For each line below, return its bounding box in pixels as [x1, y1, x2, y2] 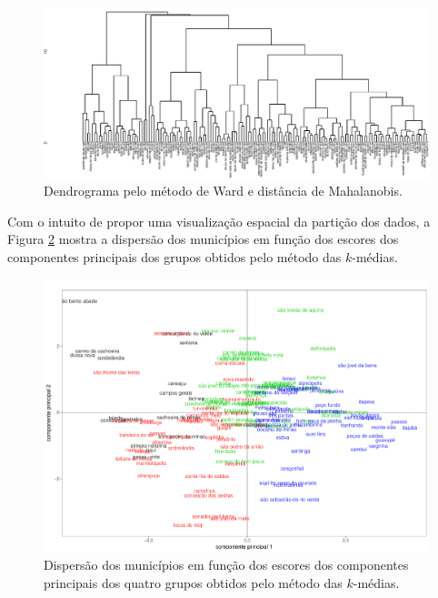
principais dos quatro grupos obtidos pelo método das [44, 573, 343, 592]
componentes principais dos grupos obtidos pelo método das [7, 247, 342, 266]
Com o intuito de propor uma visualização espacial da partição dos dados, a [7, 211, 431, 230]
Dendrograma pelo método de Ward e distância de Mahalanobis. [44, 181, 403, 200]
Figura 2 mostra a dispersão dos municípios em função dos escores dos [7, 229, 399, 248]
